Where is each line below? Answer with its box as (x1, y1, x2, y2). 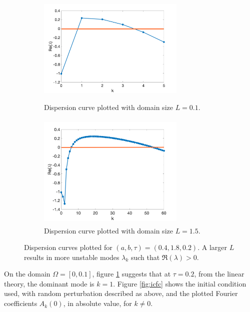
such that (130, 251, 160, 262)
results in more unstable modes (24, 251, 119, 262)
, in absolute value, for (63, 298, 132, 308)
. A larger (197, 242, 227, 252)
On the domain (4, 268, 50, 279)
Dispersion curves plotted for (24, 242, 112, 252)
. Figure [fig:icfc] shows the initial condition (113, 278, 246, 288)
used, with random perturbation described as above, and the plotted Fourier (4, 288, 238, 298)
